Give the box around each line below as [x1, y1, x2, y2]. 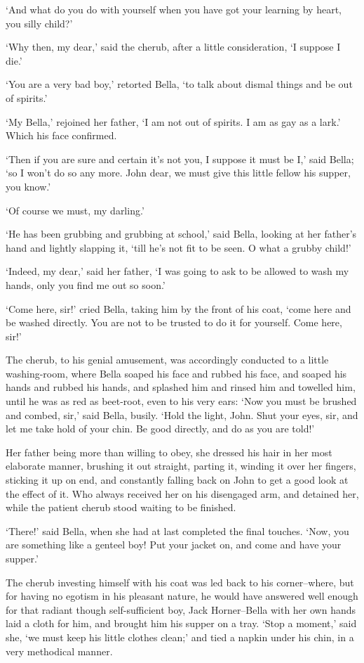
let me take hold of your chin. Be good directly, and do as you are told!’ [6, 421, 315, 436]
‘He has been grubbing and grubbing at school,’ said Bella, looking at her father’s [6, 226, 357, 241]
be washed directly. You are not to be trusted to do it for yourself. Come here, [6, 315, 342, 330]
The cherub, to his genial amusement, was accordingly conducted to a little [6, 352, 329, 367]
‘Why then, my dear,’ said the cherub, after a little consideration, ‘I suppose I [6, 39, 341, 54]
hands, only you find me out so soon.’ [6, 277, 166, 292]
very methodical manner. [6, 643, 113, 658]
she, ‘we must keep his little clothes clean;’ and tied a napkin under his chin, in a [6, 629, 354, 644]
